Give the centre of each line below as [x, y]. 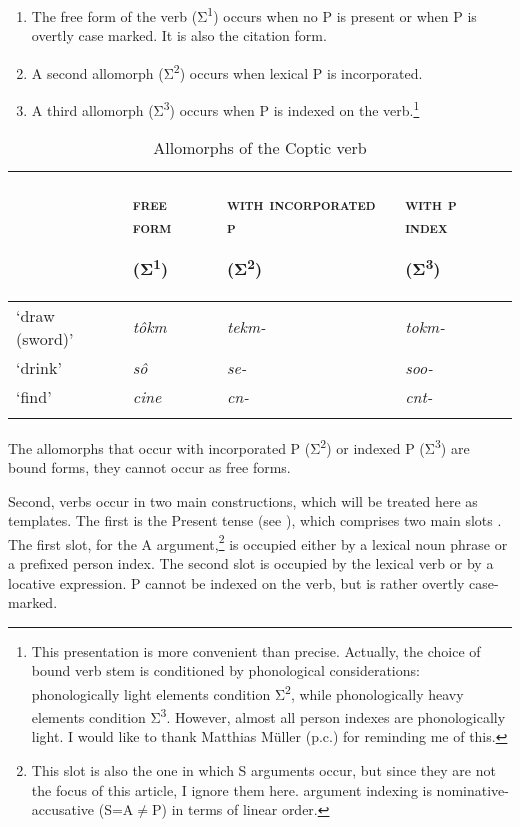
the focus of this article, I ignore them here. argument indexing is [231, 789]
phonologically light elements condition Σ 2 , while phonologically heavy [247, 692]
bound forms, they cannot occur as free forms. [149, 466]
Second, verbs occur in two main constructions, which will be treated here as [243, 500]
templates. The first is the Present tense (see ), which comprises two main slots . [255, 520]
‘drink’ [39, 367]
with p [431, 204]
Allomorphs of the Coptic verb [260, 148]
